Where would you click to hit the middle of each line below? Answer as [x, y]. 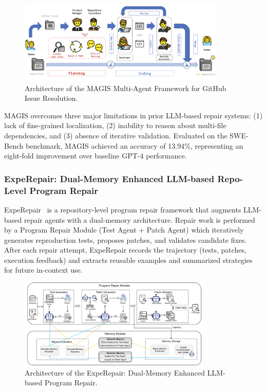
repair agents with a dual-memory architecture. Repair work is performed [139, 219]
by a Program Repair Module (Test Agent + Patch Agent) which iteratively [124, 230]
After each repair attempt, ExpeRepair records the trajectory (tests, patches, [125, 250]
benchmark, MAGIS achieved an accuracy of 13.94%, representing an [135, 145]
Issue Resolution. [51, 98]
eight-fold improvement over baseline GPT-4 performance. [96, 156]
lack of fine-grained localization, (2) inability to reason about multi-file [115, 125]
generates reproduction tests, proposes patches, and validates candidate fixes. [126, 239]
